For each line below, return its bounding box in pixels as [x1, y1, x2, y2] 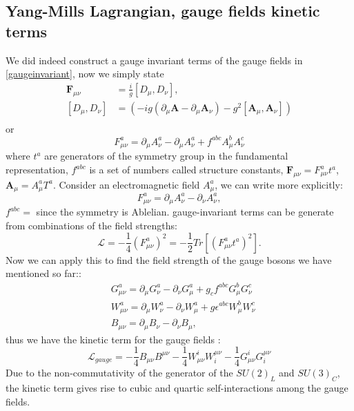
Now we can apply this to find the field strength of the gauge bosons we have [6, 252, 332, 267]
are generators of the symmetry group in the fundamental [44, 149, 288, 163]
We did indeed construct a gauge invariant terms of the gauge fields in [6, 52, 303, 67]
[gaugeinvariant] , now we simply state [6, 66, 164, 81]
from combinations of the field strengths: [6, 218, 177, 232]
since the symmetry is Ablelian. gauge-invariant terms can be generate [36, 204, 334, 219]
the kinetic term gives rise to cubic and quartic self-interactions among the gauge [6, 380, 348, 394]
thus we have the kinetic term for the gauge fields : [6, 332, 221, 346]
